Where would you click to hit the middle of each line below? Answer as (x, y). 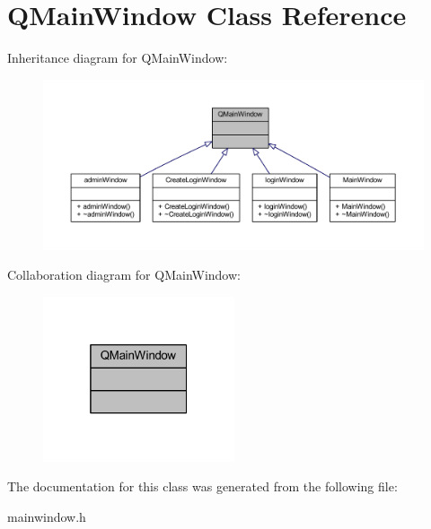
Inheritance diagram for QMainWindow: (118, 58)
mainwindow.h (47, 517)
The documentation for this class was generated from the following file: (202, 486)
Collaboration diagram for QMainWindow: (124, 275)
